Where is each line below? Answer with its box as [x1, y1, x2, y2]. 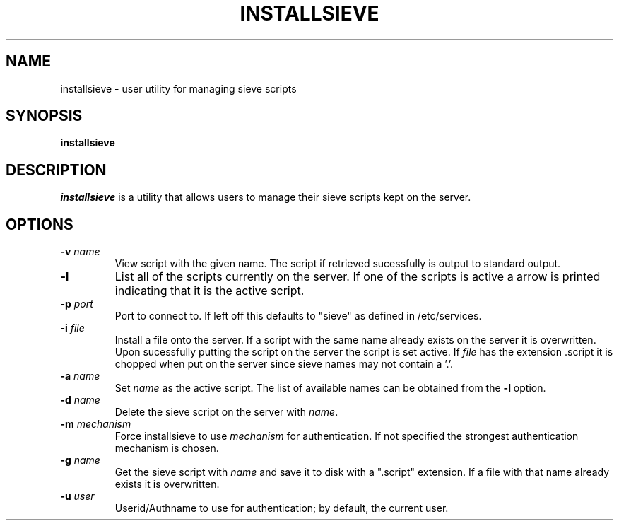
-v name [60, 245, 100, 258]
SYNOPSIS [6, 107, 83, 125]
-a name [60, 370, 100, 382]
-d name [60, 394, 100, 407]
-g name [60, 454, 100, 467]
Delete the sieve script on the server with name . [114, 406, 338, 419]
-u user [60, 490, 95, 503]
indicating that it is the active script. [114, 284, 305, 298]
